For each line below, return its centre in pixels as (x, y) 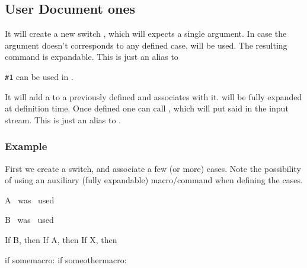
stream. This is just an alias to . (63, 119)
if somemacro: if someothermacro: (66, 259)
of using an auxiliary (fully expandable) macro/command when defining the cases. (154, 180)
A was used (30, 200)
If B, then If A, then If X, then (61, 240)
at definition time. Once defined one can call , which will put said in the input (147, 108)
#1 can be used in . (39, 76)
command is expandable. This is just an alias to (92, 57)
